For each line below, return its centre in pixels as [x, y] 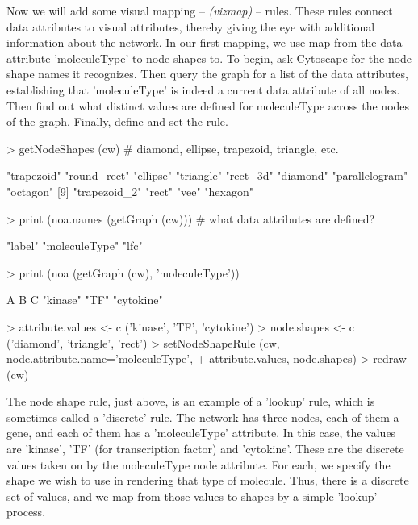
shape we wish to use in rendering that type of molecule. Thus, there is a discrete [208, 480]
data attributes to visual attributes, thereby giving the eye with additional [191, 26]
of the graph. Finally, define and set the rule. [117, 121]
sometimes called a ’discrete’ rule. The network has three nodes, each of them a [203, 417]
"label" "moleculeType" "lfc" [75, 246]
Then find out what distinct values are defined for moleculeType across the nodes [208, 105]
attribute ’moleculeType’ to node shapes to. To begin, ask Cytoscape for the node [209, 58]
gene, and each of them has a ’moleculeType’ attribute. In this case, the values [201, 433]
